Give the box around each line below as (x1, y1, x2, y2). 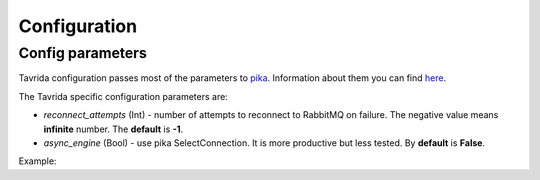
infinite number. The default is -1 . (43, 123, 184, 135)
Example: (18, 155, 57, 167)
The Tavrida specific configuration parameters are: (18, 90, 229, 102)
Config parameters (18, 44, 147, 62)
